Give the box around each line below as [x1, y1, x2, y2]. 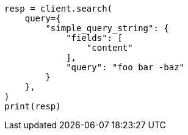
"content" [86, 43, 133, 53]
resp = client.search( [4, 4, 113, 13]
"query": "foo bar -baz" [66, 62, 185, 72]
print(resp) [4, 101, 61, 111]
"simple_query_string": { [45, 23, 169, 33]
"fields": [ [66, 33, 123, 43]
